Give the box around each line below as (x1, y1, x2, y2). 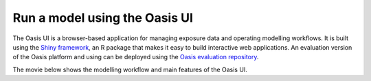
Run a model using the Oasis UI (12, 10, 194, 25)
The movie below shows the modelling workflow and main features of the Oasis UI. (12, 65, 247, 74)
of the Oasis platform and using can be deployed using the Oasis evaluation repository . (12, 53, 259, 61)
